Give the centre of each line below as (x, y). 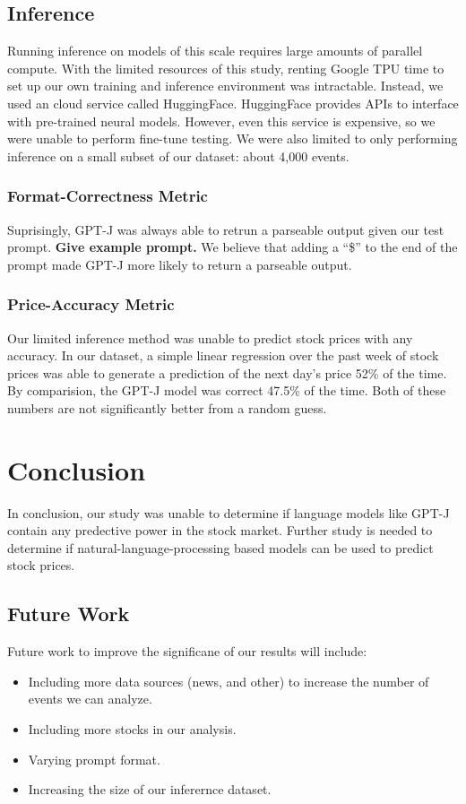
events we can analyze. (90, 699)
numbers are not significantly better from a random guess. (167, 407)
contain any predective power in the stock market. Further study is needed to (220, 530)
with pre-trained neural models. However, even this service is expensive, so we (221, 121)
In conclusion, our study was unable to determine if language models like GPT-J (229, 512)
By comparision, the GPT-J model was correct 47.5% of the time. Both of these (227, 390)
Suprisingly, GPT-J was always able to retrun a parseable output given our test (226, 229)
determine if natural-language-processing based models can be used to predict (220, 547)
